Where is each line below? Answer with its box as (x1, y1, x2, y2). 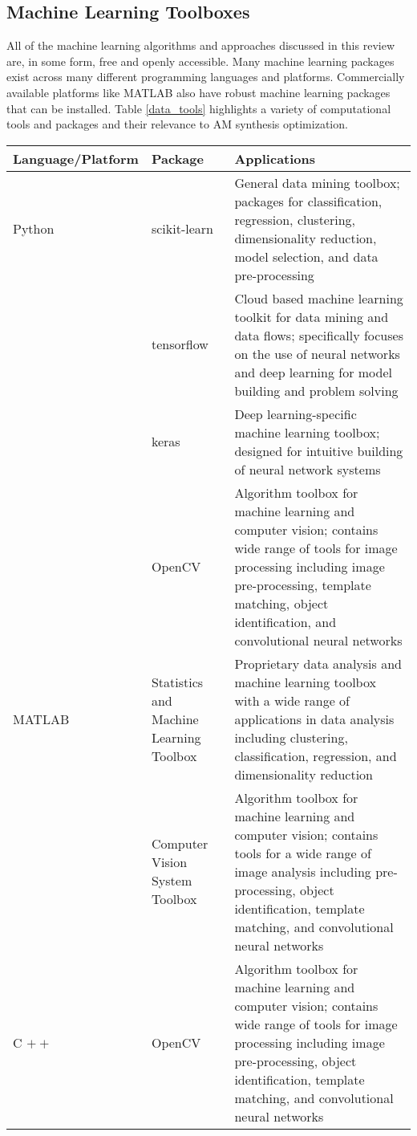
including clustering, (234, 727, 348, 747)
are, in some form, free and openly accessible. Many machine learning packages (6, 52, 395, 69)
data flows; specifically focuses (234, 325, 403, 344)
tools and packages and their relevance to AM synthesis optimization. (6, 116, 348, 132)
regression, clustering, (234, 210, 356, 229)
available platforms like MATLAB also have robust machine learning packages (6, 83, 391, 100)
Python (13, 219, 55, 238)
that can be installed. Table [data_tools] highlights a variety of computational (6, 100, 391, 116)
